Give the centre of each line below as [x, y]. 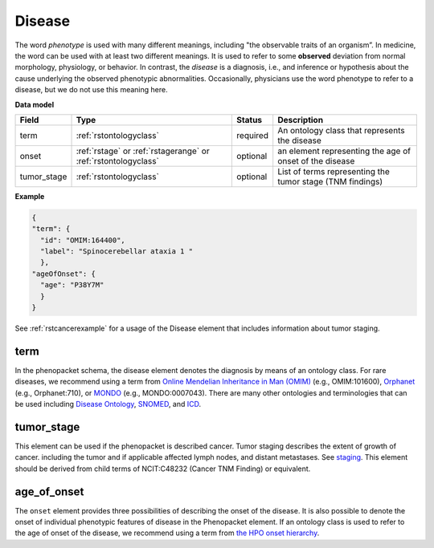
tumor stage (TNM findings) [330, 181]
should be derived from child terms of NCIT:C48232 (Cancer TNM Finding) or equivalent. [163, 469]
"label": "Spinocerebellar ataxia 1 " [117, 252]
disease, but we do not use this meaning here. [91, 90]
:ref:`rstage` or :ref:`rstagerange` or [143, 151]
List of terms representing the [334, 171]
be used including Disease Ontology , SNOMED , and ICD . [108, 404]
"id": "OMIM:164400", [83, 240]
